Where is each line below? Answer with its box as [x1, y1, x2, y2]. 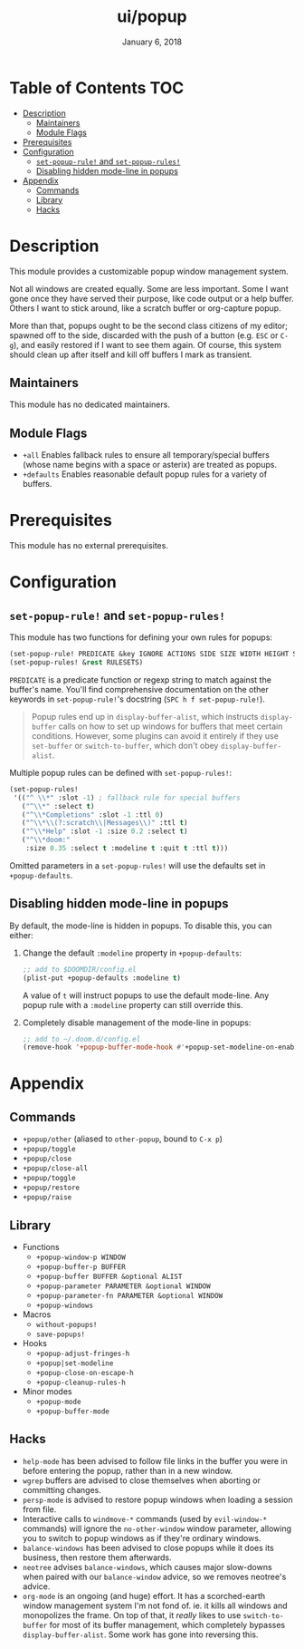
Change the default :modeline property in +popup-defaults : [22, 947, 242, 958]
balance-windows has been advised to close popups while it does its [22, 1542, 274, 1553]
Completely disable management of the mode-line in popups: [22, 1017, 252, 1028]
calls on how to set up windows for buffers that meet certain [58, 721, 283, 732]
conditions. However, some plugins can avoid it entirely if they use [31, 730, 279, 741]
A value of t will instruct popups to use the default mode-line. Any [22, 990, 270, 1001]
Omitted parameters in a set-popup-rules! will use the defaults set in [9, 859, 266, 871]
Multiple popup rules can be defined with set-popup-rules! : [9, 767, 233, 778]
